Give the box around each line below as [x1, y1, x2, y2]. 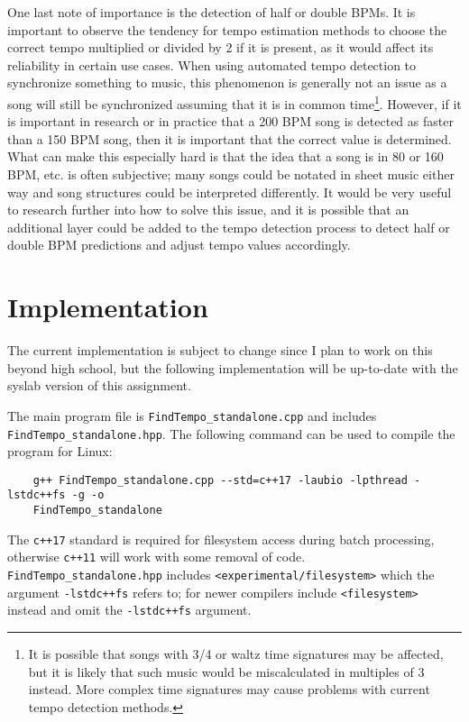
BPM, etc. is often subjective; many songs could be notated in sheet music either [7, 165, 455, 183]
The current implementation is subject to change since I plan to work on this [7, 341, 433, 360]
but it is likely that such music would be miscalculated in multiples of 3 [28, 662, 425, 681]
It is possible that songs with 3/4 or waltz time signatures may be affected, [28, 644, 444, 663]
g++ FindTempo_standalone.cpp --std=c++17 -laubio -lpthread [32, 473, 408, 487]
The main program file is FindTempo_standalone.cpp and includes [7, 406, 377, 425]
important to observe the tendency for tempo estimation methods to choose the [7, 20, 447, 39]
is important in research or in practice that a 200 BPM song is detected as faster [7, 112, 454, 131]
